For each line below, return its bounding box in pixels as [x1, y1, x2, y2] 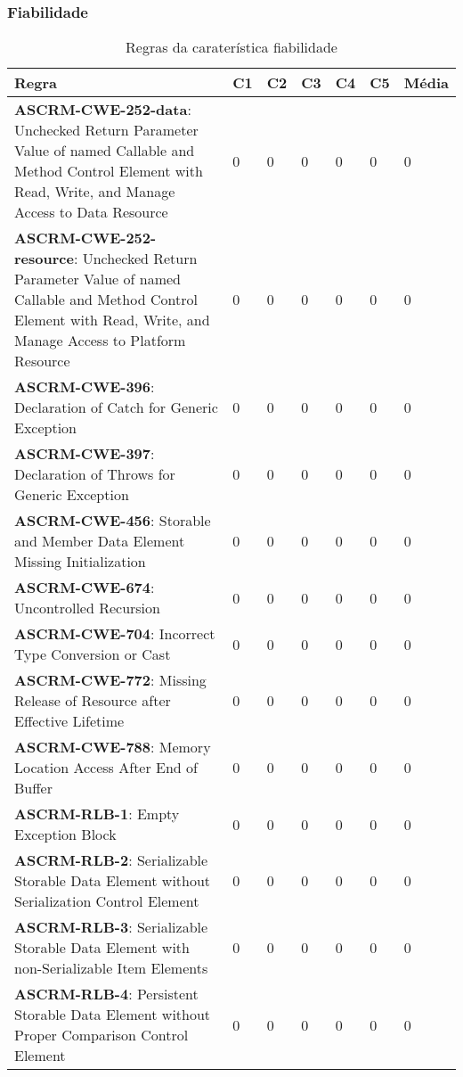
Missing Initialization [14, 551, 146, 572]
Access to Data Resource [14, 201, 168, 223]
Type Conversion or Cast [14, 644, 171, 665]
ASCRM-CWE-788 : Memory [14, 736, 211, 758]
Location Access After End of [14, 757, 198, 778]
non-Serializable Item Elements [14, 958, 208, 979]
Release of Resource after [14, 690, 171, 711]
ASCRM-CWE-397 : [14, 443, 155, 465]
